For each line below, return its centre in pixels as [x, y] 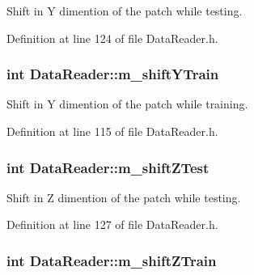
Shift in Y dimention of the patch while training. [127, 104]
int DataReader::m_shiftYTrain [113, 74]
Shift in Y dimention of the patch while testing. [125, 11]
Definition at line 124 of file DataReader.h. [112, 38]
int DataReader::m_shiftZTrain [112, 260]
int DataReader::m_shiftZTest [108, 167]
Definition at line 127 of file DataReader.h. [112, 224]
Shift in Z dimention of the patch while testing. [124, 197]
